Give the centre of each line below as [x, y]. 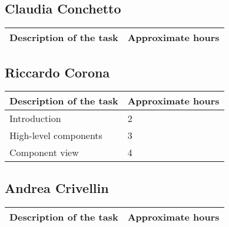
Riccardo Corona [57, 72]
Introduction [35, 118]
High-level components [56, 135]
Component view [44, 153]
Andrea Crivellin [57, 187]
